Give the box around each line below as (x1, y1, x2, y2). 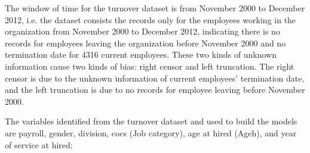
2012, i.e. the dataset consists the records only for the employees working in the (5, 13, 296, 26)
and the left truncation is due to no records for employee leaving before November (5, 83, 305, 96)
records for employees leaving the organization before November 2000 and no (5, 36, 286, 49)
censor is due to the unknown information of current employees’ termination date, (5, 71, 305, 84)
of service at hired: (5, 138, 73, 151)
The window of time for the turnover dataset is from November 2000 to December (5, 2, 305, 14)
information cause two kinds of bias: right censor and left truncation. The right (5, 60, 294, 72)
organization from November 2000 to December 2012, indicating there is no (5, 25, 280, 38)
